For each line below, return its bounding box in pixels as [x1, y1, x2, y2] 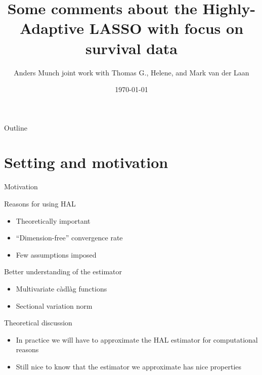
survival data [85, 37, 178, 58]
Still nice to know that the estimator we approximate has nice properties [16, 361, 242, 371]
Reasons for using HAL [4, 198, 76, 209]
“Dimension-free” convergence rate [16, 232, 123, 243]
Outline [4, 122, 27, 133]
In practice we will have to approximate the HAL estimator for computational [16, 334, 258, 345]
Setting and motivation [4, 152, 168, 173]
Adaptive [19, 18, 84, 38]
